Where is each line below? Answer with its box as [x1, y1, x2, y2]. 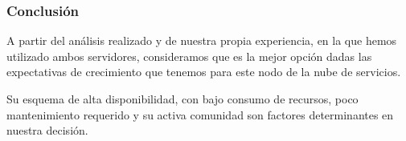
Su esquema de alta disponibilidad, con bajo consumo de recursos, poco [6, 91, 359, 107]
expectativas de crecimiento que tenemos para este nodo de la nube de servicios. [6, 63, 401, 80]
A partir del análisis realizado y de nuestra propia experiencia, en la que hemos [6, 32, 397, 49]
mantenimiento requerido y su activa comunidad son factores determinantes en [6, 106, 394, 123]
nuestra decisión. [6, 122, 88, 139]
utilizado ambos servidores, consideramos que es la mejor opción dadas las [6, 47, 372, 64]
